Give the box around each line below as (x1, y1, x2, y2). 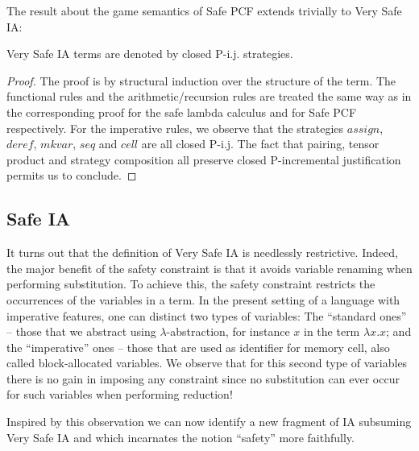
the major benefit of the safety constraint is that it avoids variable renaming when (6, 259, 413, 276)
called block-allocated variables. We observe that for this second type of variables (6, 354, 408, 371)
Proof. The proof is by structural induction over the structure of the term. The (6, 72, 396, 89)
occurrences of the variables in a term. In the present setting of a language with (6, 291, 400, 308)
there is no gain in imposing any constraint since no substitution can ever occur (6, 370, 400, 387)
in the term (304, 323, 360, 340)
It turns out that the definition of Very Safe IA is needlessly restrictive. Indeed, (6, 244, 398, 261)
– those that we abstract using (6, 323, 156, 340)
